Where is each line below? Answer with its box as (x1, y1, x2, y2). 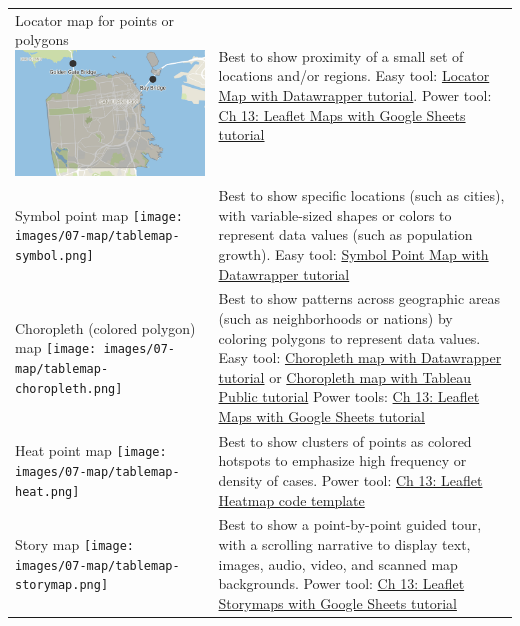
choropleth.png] (15, 381, 123, 396)
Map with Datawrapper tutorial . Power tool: (218, 85, 492, 106)
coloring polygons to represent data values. (218, 327, 481, 348)
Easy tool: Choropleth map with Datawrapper (218, 347, 502, 368)
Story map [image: (15, 533, 135, 554)
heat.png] (15, 484, 80, 499)
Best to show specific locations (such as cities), (218, 185, 505, 206)
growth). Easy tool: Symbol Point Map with (218, 243, 489, 264)
